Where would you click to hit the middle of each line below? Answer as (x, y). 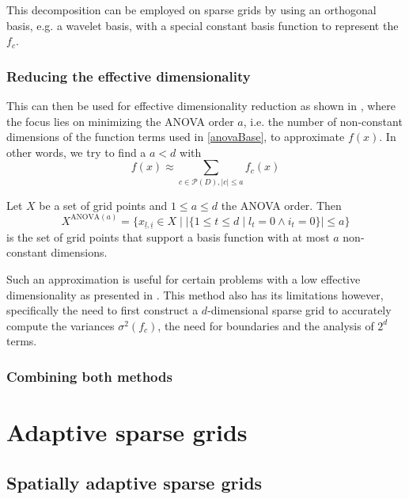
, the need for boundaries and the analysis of (266, 325)
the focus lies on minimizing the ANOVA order (120, 121)
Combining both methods (89, 376)
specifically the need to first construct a (102, 310)
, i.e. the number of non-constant (323, 121)
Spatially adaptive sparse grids (134, 482)
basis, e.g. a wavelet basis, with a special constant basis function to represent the (203, 25)
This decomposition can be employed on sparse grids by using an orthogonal (191, 10)
